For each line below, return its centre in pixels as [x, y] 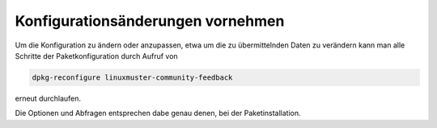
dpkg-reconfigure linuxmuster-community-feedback [132, 77]
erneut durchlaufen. [48, 98]
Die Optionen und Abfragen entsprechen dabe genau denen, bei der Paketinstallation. [158, 114]
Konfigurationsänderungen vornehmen [150, 21]
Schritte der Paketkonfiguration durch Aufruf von [96, 56]
